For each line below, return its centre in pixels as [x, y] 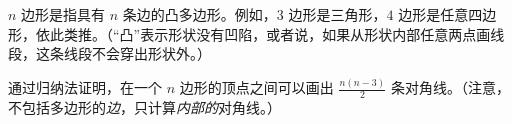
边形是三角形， [337, 14]
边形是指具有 [63, 14]
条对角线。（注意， [450, 87]
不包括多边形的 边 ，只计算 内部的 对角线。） [144, 106]
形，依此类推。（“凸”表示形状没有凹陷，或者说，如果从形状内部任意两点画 [249, 33]
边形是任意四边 [447, 14]
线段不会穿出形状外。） [137, 53]
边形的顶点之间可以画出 [256, 87]
